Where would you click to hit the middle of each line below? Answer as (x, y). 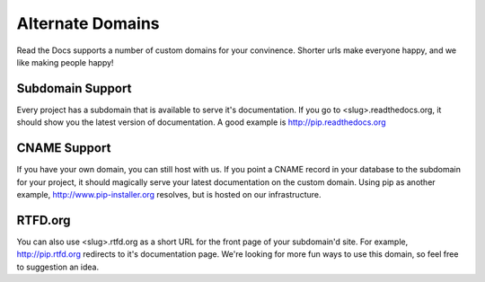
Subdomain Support (74, 88)
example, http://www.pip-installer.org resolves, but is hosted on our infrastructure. (169, 194)
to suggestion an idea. (57, 267)
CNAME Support (64, 148)
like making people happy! (65, 62)
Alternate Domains (88, 23)
